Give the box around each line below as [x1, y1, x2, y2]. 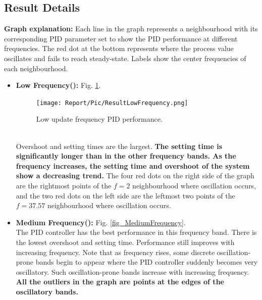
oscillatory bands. [16, 286, 78, 296]
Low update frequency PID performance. [36, 114, 163, 124]
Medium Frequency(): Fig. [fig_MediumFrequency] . [16, 217, 186, 227]
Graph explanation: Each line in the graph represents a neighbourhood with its [4, 23, 258, 34]
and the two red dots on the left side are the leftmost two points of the [16, 190, 235, 201]
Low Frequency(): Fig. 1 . [16, 80, 101, 90]
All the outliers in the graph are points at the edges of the [16, 276, 224, 287]
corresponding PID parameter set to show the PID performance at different [4, 33, 238, 43]
